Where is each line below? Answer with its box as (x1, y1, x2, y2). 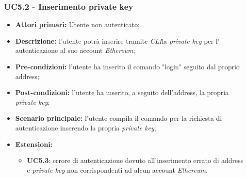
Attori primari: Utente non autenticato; (15, 19, 140, 30)
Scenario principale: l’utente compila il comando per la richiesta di (15, 113, 222, 123)
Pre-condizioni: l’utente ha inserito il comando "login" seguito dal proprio (15, 62, 240, 71)
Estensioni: (15, 139, 53, 149)
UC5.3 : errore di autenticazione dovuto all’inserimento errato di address (27, 155, 244, 165)
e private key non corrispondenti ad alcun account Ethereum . (27, 164, 208, 175)
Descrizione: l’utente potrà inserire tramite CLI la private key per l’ (15, 35, 220, 46)
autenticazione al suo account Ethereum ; (15, 45, 135, 55)
